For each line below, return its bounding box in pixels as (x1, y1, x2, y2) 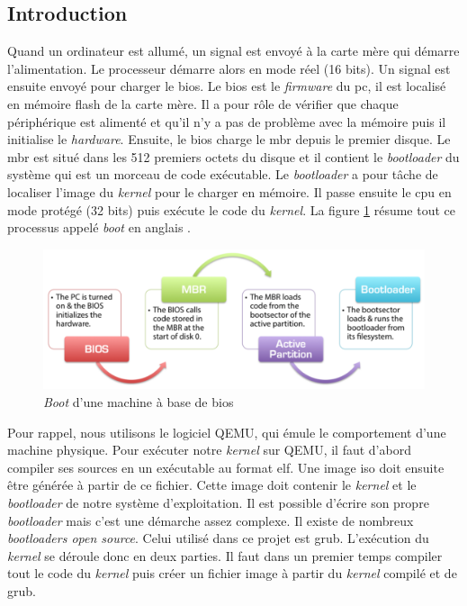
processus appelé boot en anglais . (7, 218, 191, 237)
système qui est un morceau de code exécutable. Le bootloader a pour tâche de (7, 165, 438, 184)
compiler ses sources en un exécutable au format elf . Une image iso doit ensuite (7, 457, 445, 476)
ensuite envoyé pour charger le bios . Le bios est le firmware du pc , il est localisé (7, 77, 446, 95)
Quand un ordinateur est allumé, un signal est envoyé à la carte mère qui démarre (7, 41, 460, 60)
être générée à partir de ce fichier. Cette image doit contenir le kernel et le (7, 475, 417, 494)
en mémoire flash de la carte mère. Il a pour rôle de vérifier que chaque (7, 94, 399, 113)
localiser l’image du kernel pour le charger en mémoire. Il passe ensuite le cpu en (7, 182, 452, 201)
